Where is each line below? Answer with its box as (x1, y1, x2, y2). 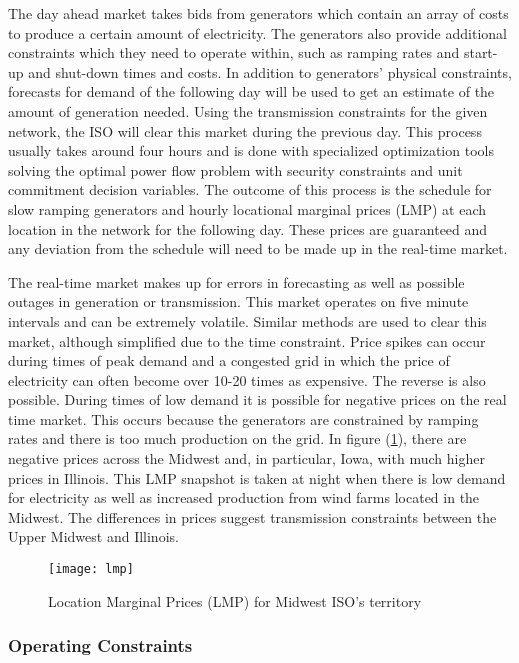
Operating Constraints (8, 633, 193, 658)
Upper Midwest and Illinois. (8, 526, 179, 547)
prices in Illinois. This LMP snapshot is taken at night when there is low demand (8, 467, 506, 488)
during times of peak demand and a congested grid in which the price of (8, 350, 450, 371)
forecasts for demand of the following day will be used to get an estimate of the (8, 81, 495, 102)
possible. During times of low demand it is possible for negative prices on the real (8, 389, 507, 410)
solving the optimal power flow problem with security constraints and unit (8, 159, 463, 180)
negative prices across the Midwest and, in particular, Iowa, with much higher (8, 448, 485, 469)
